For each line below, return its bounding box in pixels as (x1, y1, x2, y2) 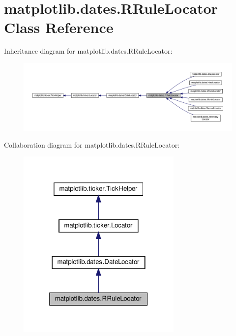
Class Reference (4, 17, 114, 37)
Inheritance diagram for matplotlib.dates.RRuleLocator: (4, 46, 173, 56)
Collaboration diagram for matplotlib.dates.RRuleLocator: (4, 139, 180, 150)
